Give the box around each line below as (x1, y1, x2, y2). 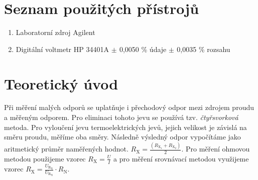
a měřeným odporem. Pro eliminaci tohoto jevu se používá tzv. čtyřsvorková (4, 112, 238, 122)
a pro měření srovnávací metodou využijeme (113, 153, 249, 163)
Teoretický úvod (4, 73, 118, 93)
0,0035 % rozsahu (177, 43, 230, 54)
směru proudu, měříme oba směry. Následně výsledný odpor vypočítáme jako (4, 131, 241, 142)
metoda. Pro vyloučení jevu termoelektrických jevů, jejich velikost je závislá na (4, 121, 247, 132)
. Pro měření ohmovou (181, 143, 250, 154)
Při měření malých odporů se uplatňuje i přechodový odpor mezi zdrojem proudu (4, 102, 254, 112)
